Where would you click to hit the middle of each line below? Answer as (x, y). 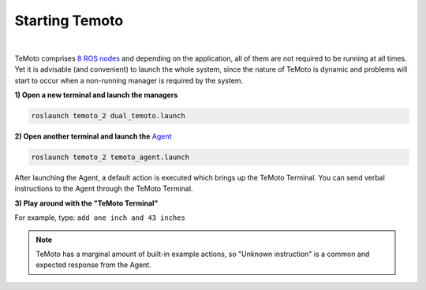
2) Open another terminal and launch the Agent (93, 136)
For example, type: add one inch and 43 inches (100, 217)
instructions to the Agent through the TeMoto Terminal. (104, 188)
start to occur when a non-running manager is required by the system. (129, 80)
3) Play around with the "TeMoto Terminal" (86, 203)
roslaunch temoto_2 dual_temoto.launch (108, 116)
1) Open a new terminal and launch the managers (96, 95)
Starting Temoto (69, 20)
